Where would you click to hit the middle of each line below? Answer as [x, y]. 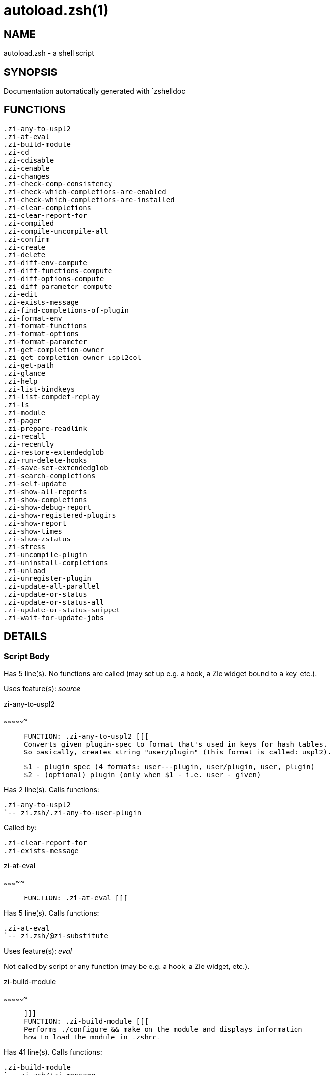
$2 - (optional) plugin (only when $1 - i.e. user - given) [142, 774]
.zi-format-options [41, 334]
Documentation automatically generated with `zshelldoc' [96, 91]
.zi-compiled [29, 223]
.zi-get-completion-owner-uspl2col [73, 357]
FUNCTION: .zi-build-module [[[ [86, 1021]
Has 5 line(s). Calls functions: [52, 913]
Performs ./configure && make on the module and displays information [163, 1029]
